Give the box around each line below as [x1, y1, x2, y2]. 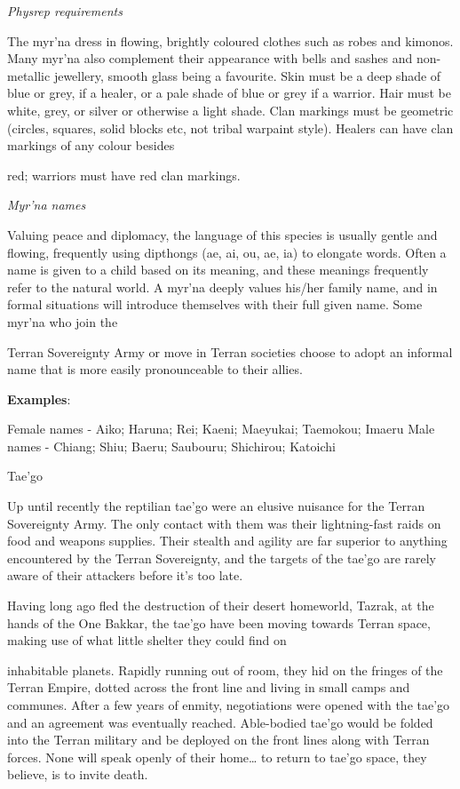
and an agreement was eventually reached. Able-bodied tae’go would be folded [7, 713, 433, 731]
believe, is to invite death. [7, 765, 148, 784]
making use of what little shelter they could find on [7, 631, 287, 650]
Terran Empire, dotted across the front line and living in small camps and [7, 678, 410, 697]
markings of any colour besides [7, 136, 175, 155]
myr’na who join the [7, 312, 118, 331]
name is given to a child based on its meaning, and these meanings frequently [7, 260, 429, 279]
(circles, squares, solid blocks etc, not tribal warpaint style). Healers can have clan [7, 118, 454, 137]
